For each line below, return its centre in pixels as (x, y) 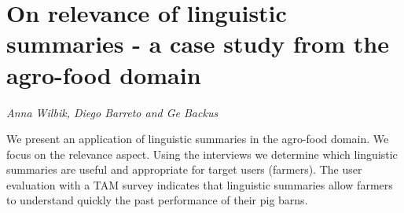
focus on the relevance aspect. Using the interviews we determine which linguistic (202, 154)
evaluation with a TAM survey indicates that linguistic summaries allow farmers (200, 184)
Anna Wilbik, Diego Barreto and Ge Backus (112, 112)
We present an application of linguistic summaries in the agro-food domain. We (198, 139)
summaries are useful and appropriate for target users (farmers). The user (184, 169)
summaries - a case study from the (198, 44)
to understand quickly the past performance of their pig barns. (157, 200)
